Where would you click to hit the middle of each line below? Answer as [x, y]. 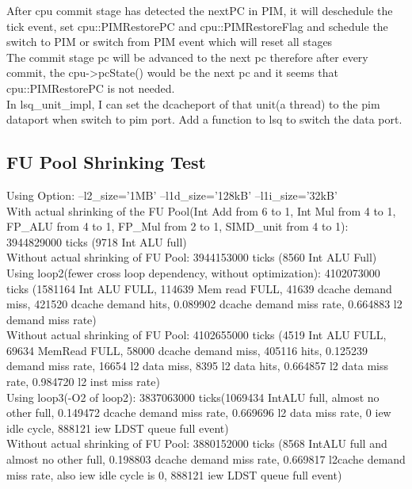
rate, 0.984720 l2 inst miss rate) [83, 382]
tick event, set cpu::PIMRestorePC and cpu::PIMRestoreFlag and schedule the [197, 26]
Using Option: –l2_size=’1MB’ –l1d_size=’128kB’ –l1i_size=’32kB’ [172, 195]
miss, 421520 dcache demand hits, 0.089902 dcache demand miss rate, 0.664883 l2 [204, 304]
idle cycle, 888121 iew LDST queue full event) [118, 428]
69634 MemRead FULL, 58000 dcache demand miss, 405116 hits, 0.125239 [187, 350]
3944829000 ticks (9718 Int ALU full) [97, 241]
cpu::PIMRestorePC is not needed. [91, 88]
